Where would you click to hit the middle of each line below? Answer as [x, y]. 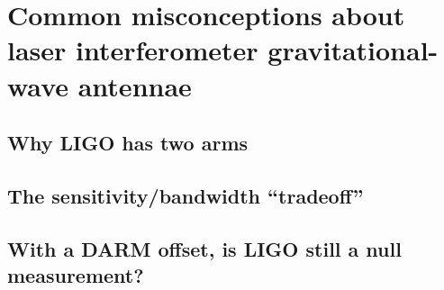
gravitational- [353, 50]
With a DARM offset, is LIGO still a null [204, 248]
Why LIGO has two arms [128, 143]
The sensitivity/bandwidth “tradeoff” [186, 195]
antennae [135, 85]
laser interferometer [133, 50]
